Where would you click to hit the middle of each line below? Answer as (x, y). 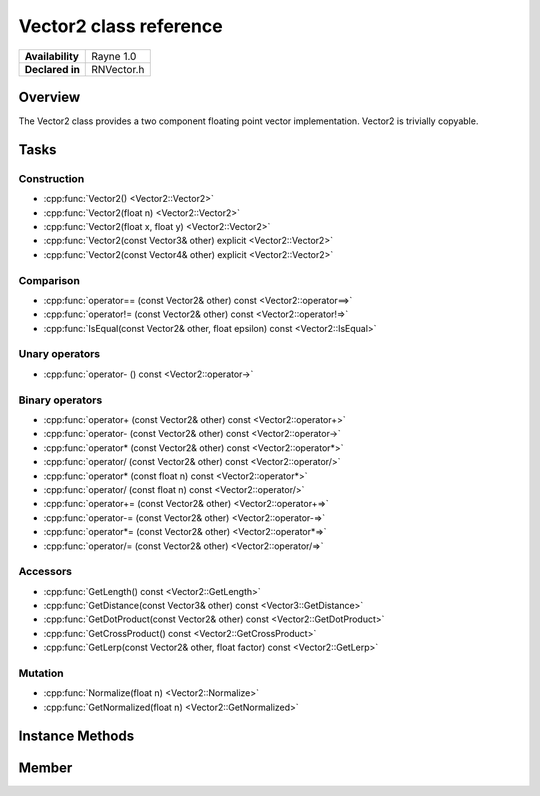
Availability (52, 56)
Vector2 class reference (121, 26)
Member (45, 767)
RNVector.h (118, 69)
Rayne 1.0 (114, 56)
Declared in (52, 69)
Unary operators (59, 354)
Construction (51, 178)
